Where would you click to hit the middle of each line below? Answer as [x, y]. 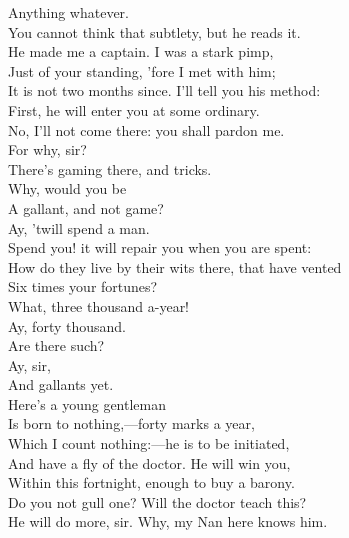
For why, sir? [47, 149]
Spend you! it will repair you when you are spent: [160, 247]
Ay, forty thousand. [67, 325]
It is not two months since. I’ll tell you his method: [164, 90]
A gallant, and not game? [86, 207]
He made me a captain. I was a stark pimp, [141, 51]
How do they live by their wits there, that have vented [175, 266]
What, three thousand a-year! [99, 305]
